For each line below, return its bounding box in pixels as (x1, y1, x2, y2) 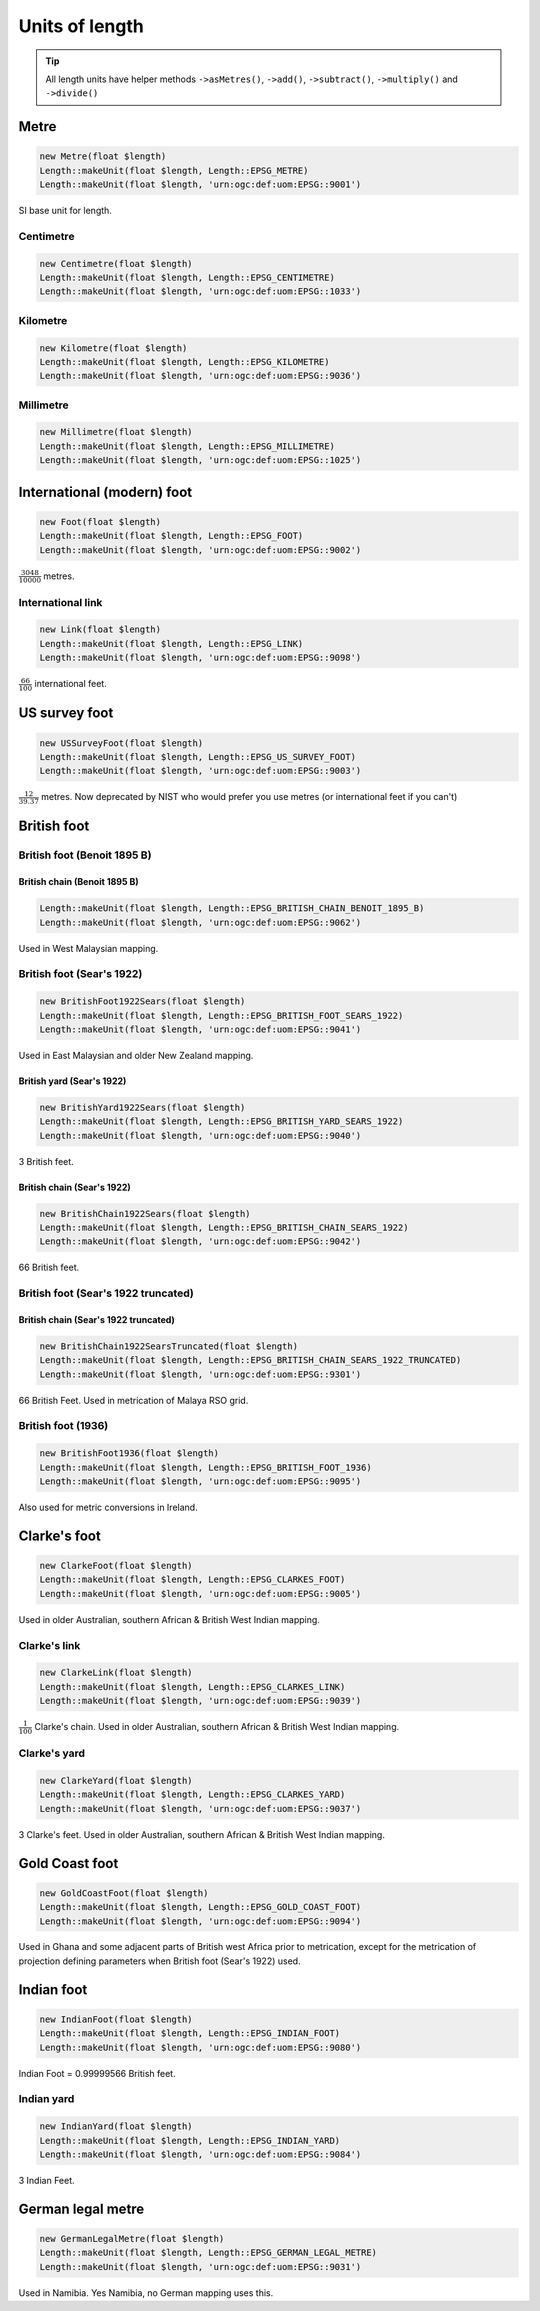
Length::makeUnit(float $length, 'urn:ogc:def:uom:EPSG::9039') (39, 1695, 362, 1707)
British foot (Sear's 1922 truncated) (18, 1286, 194, 1300)
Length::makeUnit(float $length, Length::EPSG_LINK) (39, 638, 304, 649)
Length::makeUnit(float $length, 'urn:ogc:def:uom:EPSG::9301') (39, 1368, 362, 1380)
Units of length (18, 15, 144, 37)
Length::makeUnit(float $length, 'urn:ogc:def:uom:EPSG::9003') (39, 765, 362, 777)
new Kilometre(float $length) (39, 342, 188, 354)
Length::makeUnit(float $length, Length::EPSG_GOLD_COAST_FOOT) (39, 1901, 362, 1913)
